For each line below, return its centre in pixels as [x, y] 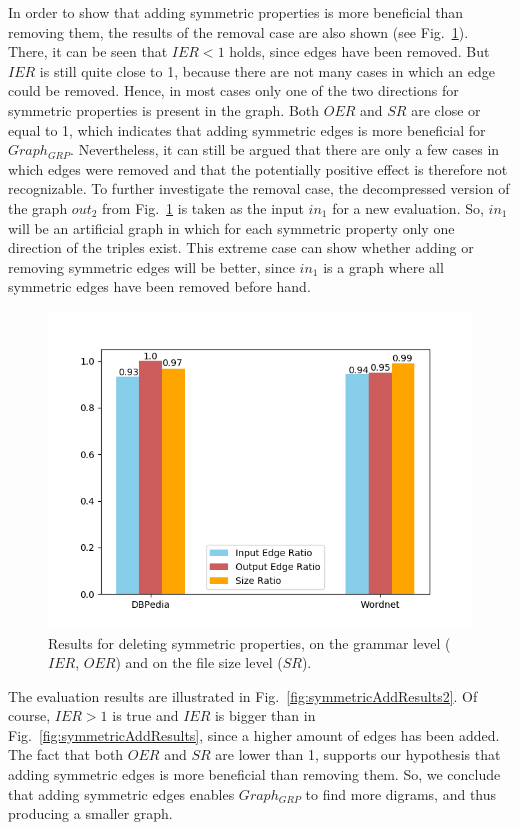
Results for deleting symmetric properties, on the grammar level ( [249, 642]
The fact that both [66, 754]
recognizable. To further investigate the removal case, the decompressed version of [259, 188]
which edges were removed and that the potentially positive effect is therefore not [258, 168]
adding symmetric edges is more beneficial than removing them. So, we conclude [254, 774]
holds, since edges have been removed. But [359, 51]
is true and [145, 715]
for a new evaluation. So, [408, 207]
